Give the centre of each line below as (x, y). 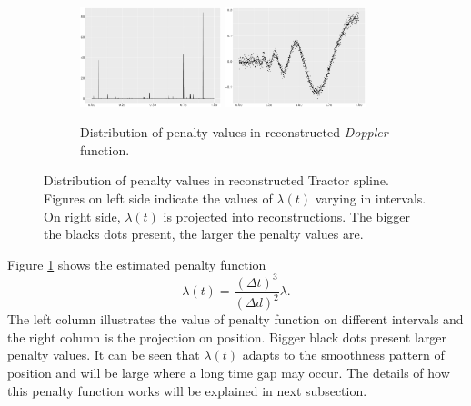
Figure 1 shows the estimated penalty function (137, 264)
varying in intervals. (371, 198)
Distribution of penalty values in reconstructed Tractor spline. (216, 180)
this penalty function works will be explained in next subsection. (187, 390)
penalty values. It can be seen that (104, 355)
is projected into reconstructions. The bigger (286, 216)
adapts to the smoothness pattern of (343, 355)
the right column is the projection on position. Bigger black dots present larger (227, 337)
